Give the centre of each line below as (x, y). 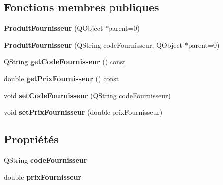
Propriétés (31, 139)
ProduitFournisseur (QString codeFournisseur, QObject (93, 45)
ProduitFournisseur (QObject (54, 28)
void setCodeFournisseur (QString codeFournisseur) (87, 95)
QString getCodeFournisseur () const (65, 62)
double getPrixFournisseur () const (62, 78)
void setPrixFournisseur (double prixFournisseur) (83, 112)
